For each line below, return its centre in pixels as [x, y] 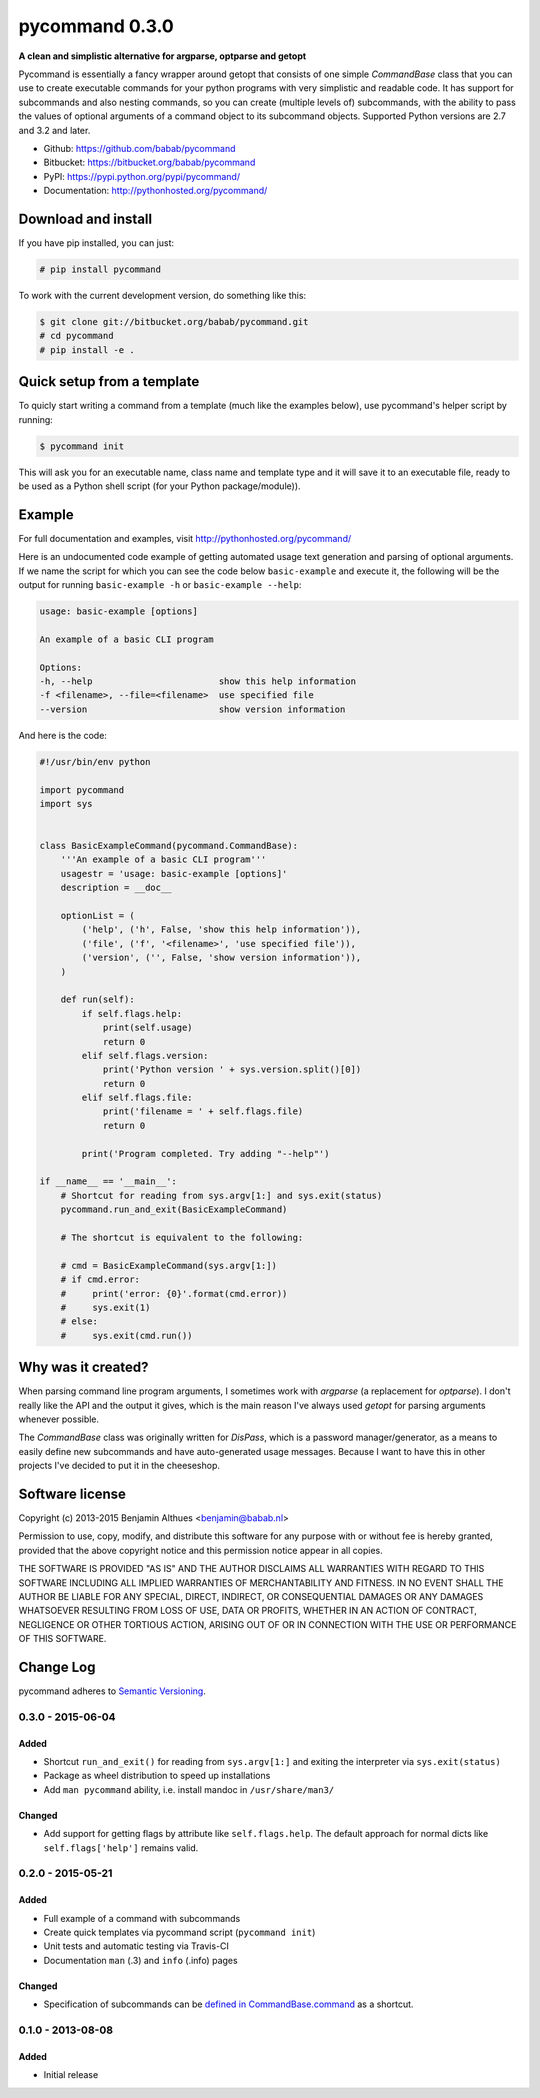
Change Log [57, 1667]
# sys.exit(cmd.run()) [127, 1335]
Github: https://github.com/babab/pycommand [139, 148]
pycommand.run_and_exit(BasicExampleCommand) [174, 1209]
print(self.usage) [148, 1028]
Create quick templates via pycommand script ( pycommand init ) [179, 1932]
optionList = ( [97, 916]
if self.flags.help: [132, 1013]
